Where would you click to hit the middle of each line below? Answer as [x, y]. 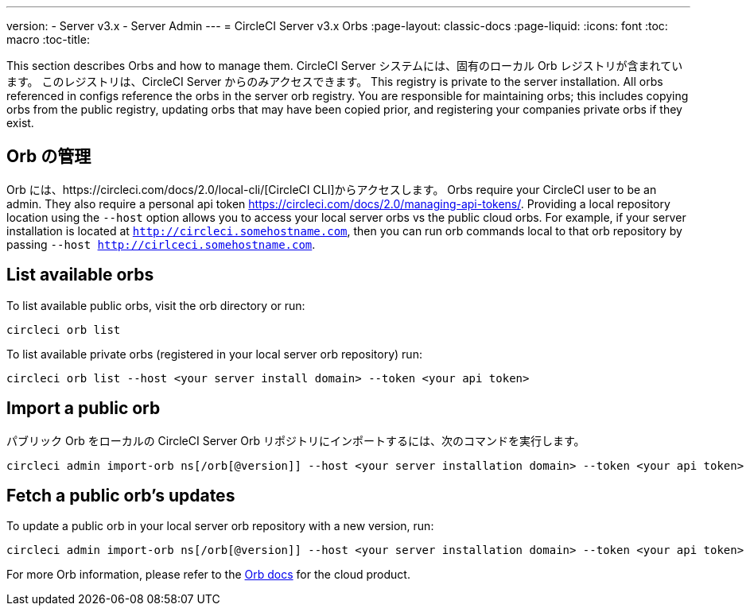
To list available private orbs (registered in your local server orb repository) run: [214, 354]
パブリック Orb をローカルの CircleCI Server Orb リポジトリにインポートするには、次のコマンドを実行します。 [296, 440]
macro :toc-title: [48, 39]
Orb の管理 [49, 157]
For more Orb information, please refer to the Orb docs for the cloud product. [208, 575]
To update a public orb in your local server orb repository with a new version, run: [220, 526]
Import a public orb [84, 409]
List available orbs [80, 275]
